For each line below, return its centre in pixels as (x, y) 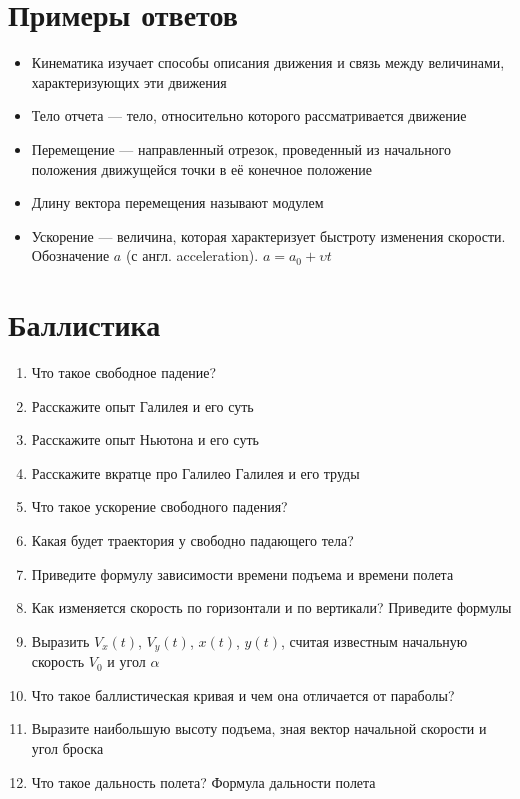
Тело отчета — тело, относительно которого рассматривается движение (249, 115)
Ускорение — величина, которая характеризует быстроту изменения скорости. (268, 235)
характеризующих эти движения (129, 81)
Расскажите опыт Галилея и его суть (142, 405)
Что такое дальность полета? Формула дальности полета (203, 781)
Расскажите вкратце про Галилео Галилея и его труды (195, 472)
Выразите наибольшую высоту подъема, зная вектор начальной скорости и (259, 728)
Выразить (60, 640)
